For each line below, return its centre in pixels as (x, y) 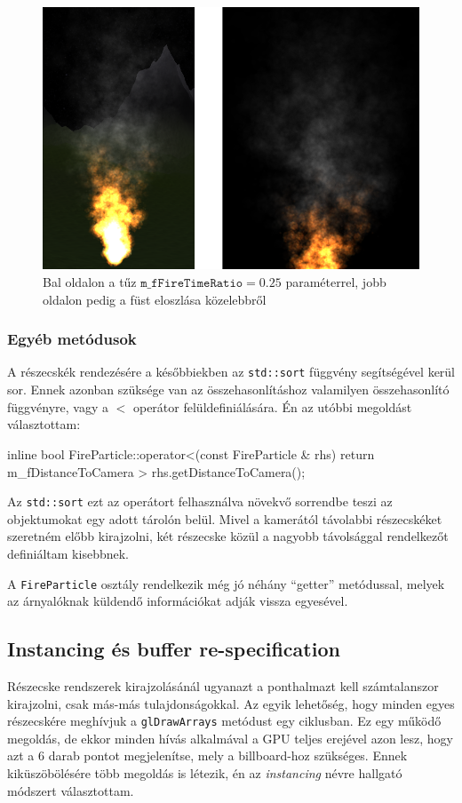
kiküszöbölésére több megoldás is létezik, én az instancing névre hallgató (205, 773)
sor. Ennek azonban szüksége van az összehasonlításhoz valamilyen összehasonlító (228, 390)
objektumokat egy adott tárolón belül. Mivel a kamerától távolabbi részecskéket (225, 518)
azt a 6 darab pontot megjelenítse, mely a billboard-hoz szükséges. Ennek (207, 755)
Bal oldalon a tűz (90, 282)
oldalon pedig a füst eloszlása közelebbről (155, 299)
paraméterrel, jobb (336, 282)
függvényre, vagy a (58, 406)
